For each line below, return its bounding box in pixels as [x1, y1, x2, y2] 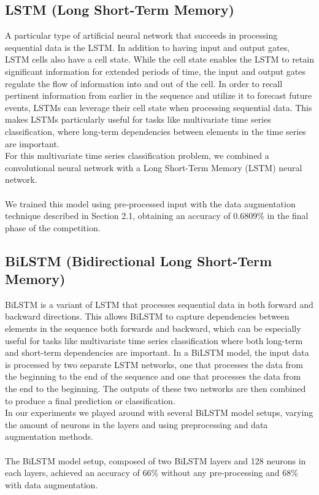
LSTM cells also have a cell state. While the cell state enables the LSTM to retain [5, 53, 314, 66]
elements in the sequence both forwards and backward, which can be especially [5, 322, 301, 335]
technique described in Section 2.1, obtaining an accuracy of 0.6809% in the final [5, 209, 309, 222]
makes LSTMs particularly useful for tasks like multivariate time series [5, 113, 271, 126]
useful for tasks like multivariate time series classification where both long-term [5, 334, 303, 347]
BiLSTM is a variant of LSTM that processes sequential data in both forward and [5, 297, 313, 310]
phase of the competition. [5, 221, 101, 234]
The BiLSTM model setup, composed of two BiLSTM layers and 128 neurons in [5, 454, 306, 467]
